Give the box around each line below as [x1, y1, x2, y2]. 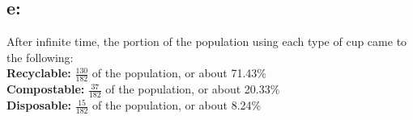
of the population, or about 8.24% [92, 97, 262, 114]
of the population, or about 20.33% [105, 81, 280, 97]
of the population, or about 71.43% [92, 64, 267, 81]
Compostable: [6, 81, 85, 97]
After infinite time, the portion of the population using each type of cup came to [6, 33, 407, 50]
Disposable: [6, 97, 72, 114]
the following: [6, 48, 74, 65]
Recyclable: [6, 64, 71, 81]
